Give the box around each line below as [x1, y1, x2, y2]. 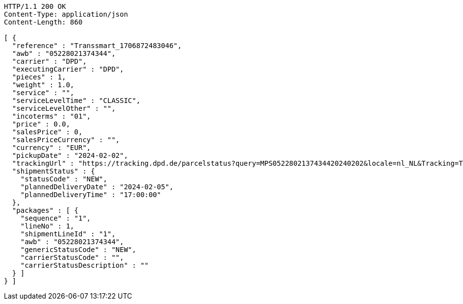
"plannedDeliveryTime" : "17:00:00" [20, 191, 161, 199]
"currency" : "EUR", [12, 144, 91, 152]
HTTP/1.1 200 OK [4, 2, 66, 10]
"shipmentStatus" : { [12, 167, 95, 175]
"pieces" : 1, [12, 73, 66, 81]
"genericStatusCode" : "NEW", [20, 246, 136, 253]
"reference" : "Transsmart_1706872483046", [12, 42, 182, 50]
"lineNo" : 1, [20, 222, 75, 230]
